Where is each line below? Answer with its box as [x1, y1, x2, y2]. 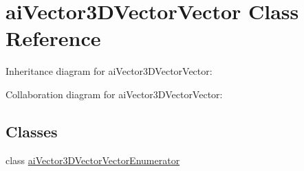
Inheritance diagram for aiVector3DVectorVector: [6, 64, 213, 78]
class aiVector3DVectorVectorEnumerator [6, 152, 180, 167]
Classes [6, 120, 58, 141]
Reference [6, 24, 101, 52]
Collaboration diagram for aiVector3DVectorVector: [6, 87, 223, 101]
